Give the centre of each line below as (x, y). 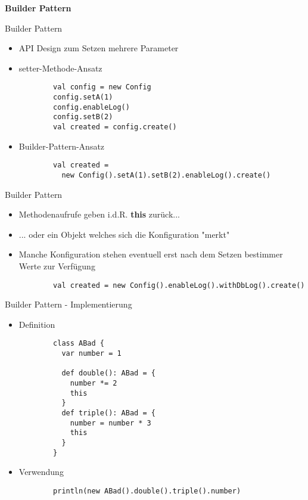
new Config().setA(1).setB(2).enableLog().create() (166, 175)
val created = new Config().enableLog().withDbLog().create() (179, 285)
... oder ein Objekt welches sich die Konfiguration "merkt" (124, 234)
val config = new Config (102, 87)
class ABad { (79, 344)
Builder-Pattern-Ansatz (62, 146)
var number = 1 (91, 354)
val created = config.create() (115, 127)
